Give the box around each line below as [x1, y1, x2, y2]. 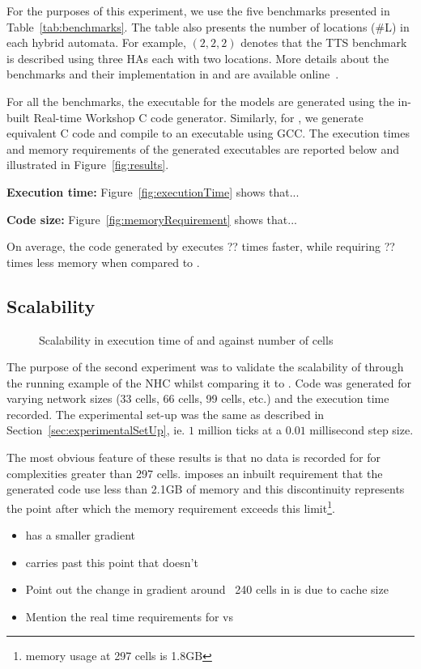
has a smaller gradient [25, 527, 135, 544]
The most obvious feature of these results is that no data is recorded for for [6, 449, 381, 466]
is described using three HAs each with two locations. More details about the [6, 49, 389, 66]
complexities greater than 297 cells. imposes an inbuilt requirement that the [6, 464, 383, 481]
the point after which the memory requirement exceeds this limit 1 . [6, 497, 335, 516]
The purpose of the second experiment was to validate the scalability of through [6, 358, 404, 375]
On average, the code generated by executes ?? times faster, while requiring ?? [6, 238, 395, 255]
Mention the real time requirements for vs [25, 608, 233, 625]
